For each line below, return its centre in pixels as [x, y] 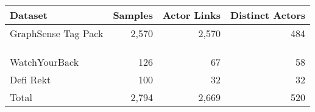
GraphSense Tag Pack [57, 33]
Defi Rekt [30, 79]
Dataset [29, 15]
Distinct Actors [268, 15]
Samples [133, 15]
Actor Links [191, 15]
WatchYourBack [44, 62]
